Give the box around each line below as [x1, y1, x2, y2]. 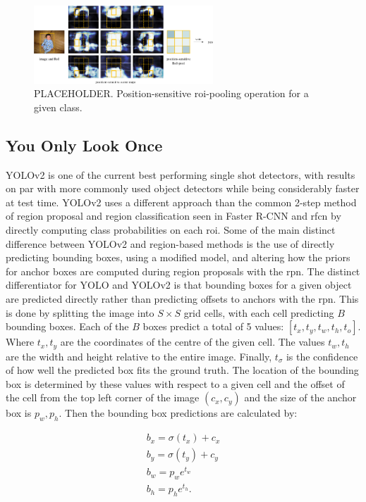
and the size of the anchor [244, 390, 357, 405]
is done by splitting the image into [6, 305, 154, 320]
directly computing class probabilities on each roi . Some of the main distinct [6, 222, 336, 237]
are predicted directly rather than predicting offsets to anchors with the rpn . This [6, 291, 359, 306]
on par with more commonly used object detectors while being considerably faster [6, 181, 360, 196]
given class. [34, 99, 83, 114]
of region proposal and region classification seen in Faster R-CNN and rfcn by [6, 208, 341, 223]
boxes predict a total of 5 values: [142, 319, 284, 334]
